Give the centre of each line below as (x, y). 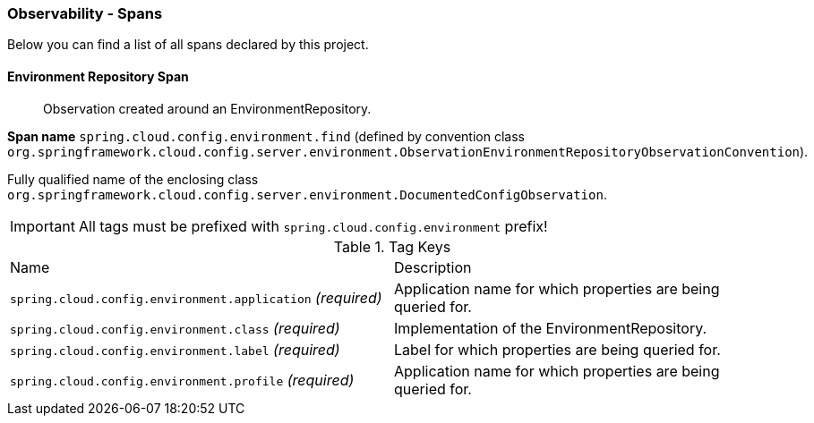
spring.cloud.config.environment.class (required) (175, 328)
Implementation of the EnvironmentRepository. (551, 328)
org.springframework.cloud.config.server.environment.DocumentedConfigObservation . (307, 194)
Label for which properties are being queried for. (557, 349)
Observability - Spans (85, 13)
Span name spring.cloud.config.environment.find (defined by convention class (266, 136)
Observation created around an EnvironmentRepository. (207, 108)
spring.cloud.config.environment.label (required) (175, 349)
